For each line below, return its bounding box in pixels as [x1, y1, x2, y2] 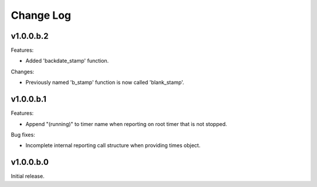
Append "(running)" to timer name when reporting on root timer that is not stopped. [25, 120, 227, 127]
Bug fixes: [11, 131, 35, 138]
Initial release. [11, 173, 45, 180]
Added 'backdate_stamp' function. [25, 57, 109, 64]
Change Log [11, 9, 72, 22]
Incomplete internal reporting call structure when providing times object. [25, 142, 201, 149]
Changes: [11, 68, 35, 75]
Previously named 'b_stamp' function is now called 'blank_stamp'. [25, 79, 184, 86]
